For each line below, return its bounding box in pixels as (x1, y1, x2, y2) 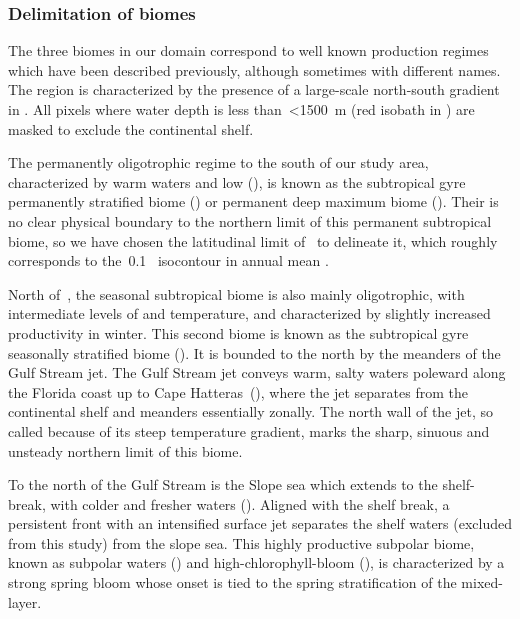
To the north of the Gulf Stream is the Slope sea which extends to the (8, 474, 438, 495)
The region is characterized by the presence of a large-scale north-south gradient (8, 79, 500, 100)
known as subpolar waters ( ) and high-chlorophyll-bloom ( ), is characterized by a (8, 552, 505, 573)
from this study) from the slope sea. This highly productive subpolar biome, (8, 532, 475, 553)
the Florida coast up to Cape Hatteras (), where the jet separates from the (8, 381, 468, 402)
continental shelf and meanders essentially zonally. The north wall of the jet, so (8, 401, 494, 422)
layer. (8, 591, 42, 612)
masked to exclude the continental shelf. (8, 118, 254, 139)
